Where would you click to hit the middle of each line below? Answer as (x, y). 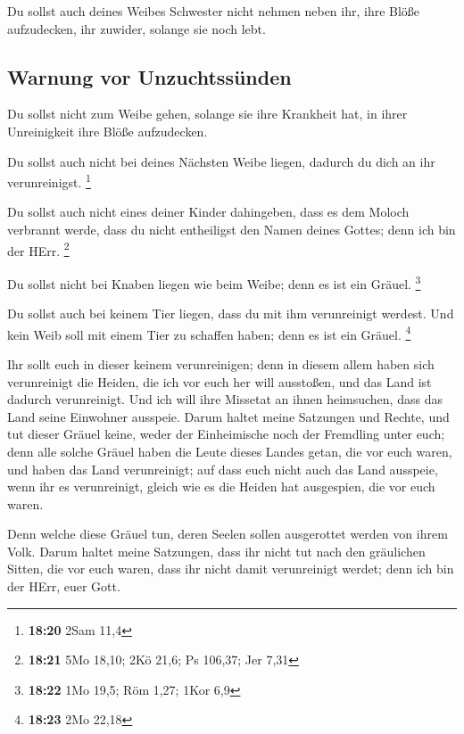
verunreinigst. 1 (49, 181)
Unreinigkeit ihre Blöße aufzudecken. (108, 131)
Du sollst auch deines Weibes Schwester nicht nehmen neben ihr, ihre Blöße (214, 11)
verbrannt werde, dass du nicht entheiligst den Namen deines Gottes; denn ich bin (232, 230)
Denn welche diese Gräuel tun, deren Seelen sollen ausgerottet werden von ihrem (228, 534)
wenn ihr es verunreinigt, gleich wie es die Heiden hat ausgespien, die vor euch (221, 487)
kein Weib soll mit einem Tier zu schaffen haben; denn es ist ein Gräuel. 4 (209, 333)
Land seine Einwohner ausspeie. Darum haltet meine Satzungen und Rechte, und (228, 416)
